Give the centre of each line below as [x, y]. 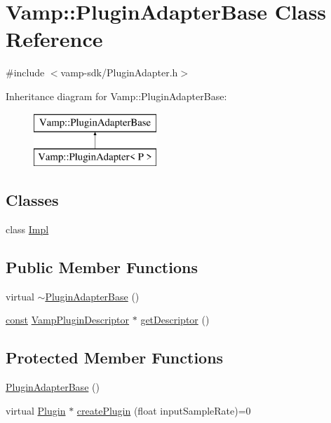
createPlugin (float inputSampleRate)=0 [164, 410]
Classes [32, 200]
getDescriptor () [175, 320]
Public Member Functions [102, 266]
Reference [54, 39]
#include [25, 72]
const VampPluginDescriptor [68, 320]
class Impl [27, 229]
